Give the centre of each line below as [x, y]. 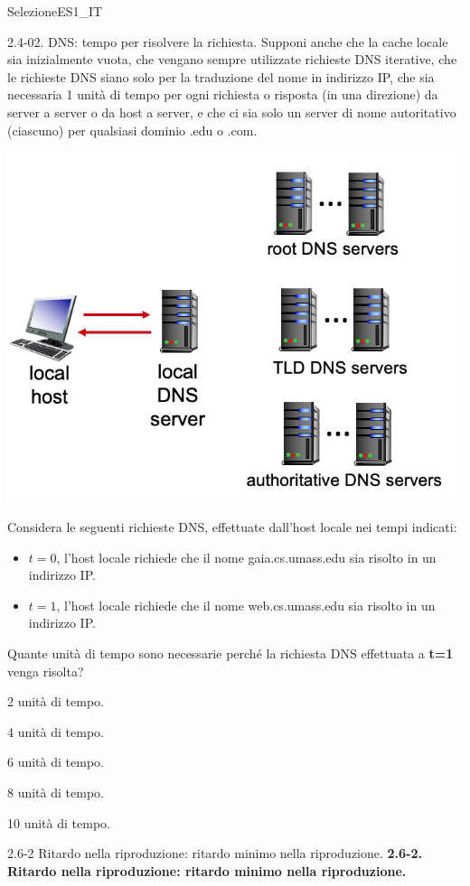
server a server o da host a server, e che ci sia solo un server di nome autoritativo [232, 112]
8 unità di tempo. [56, 793]
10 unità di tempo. [59, 822]
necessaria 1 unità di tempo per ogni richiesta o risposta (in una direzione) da [223, 94]
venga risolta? [46, 671]
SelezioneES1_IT [55, 11]
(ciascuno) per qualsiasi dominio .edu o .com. [132, 130]
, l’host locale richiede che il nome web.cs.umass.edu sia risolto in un [246, 605]
